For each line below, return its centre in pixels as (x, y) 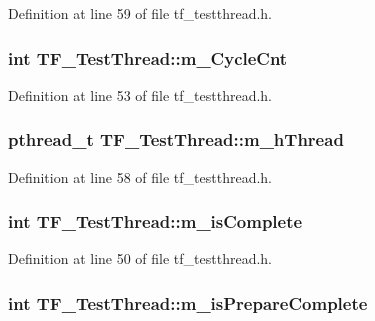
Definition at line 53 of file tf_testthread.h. (140, 94)
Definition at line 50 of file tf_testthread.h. (140, 258)
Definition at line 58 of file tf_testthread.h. (140, 176)
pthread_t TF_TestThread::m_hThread (176, 139)
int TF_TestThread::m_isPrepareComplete (188, 302)
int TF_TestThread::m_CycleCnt (148, 57)
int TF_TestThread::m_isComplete (155, 221)
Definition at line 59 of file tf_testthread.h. (140, 13)
